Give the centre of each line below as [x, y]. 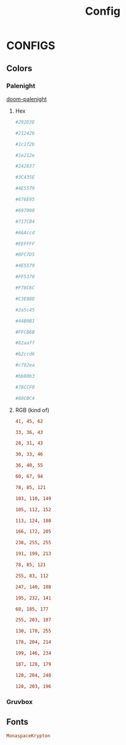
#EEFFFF [25, 244]
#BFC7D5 [25, 255]
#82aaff [25, 343]
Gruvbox [20, 702]
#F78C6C [25, 288]
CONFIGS [31, 46]
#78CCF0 [25, 387]
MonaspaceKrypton [28, 736]
